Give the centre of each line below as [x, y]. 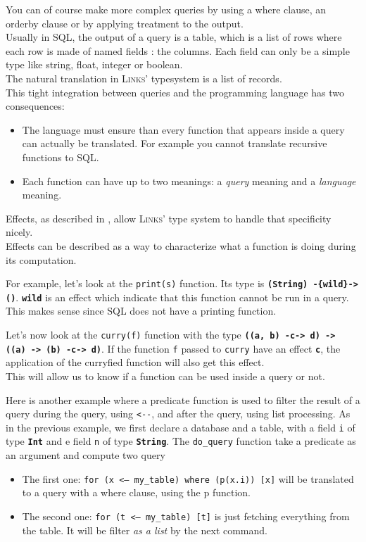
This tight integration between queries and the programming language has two [175, 92]
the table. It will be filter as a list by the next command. [145, 530]
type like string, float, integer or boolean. [94, 64]
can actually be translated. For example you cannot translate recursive [175, 143]
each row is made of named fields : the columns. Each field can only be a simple [178, 50]
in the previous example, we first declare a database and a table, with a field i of [181, 427]
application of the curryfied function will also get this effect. [135, 362]
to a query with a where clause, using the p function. [136, 492]
